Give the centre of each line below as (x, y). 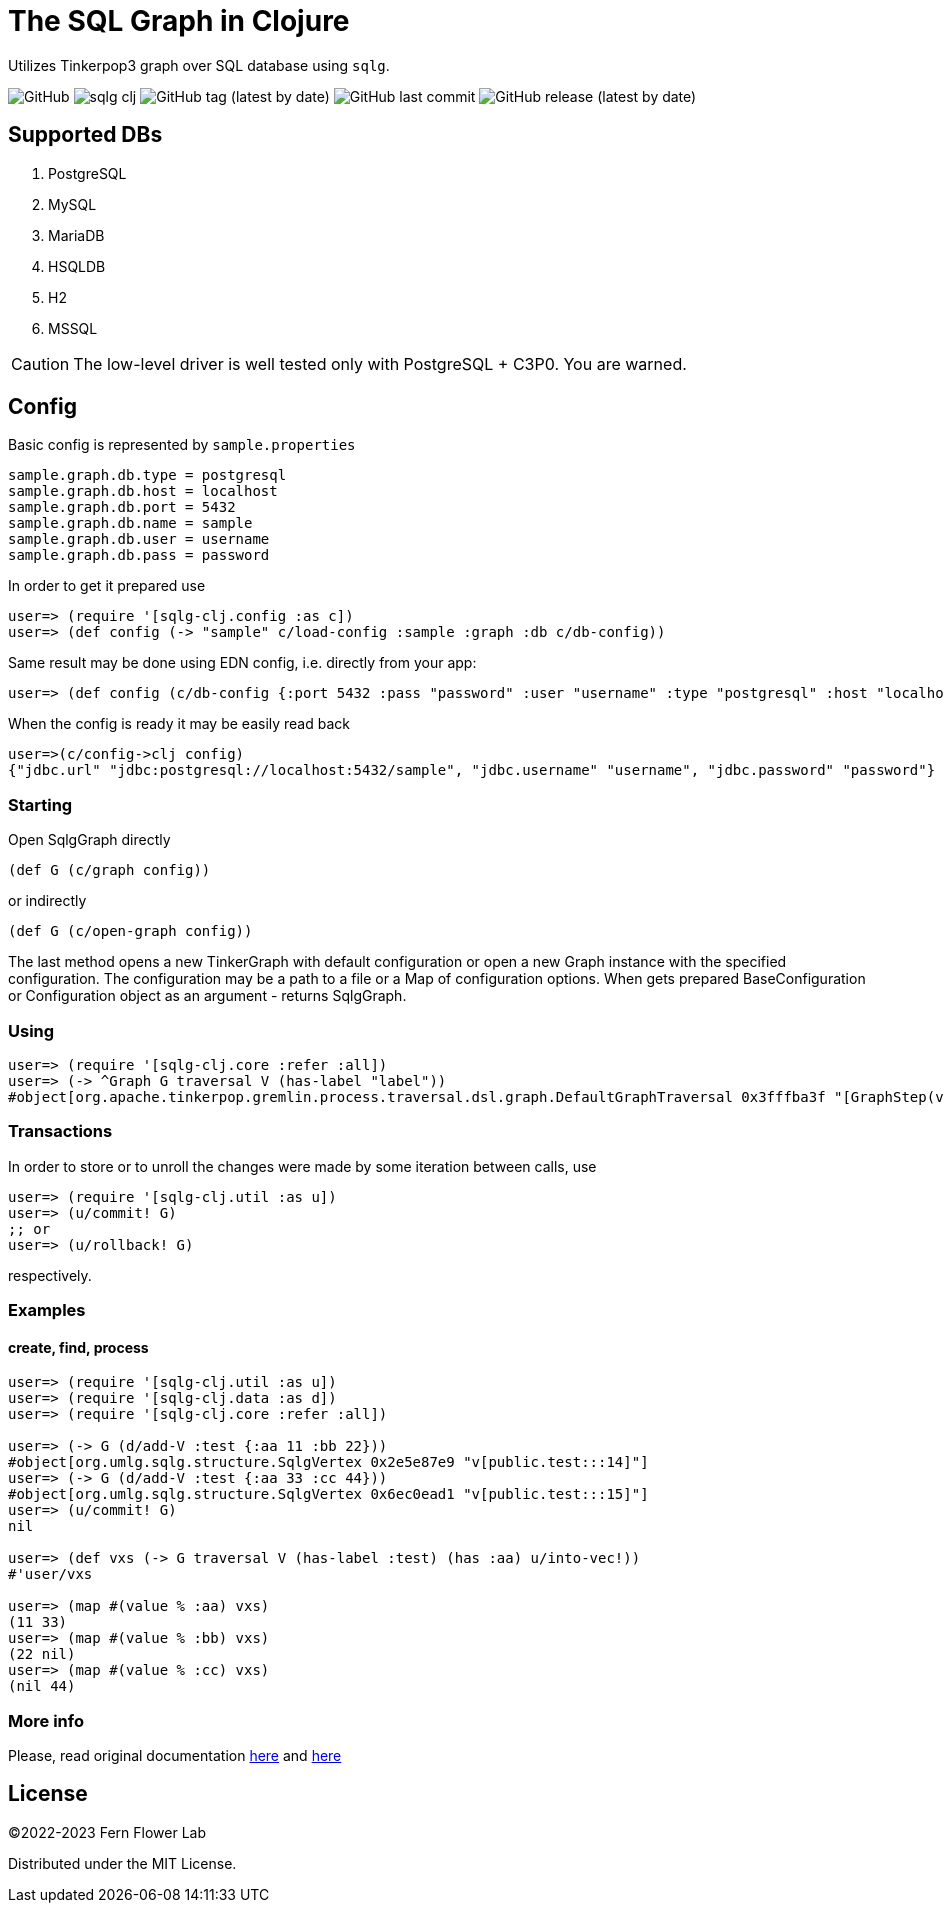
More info (46, 1720)
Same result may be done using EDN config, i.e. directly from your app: (242, 663)
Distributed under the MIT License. (122, 1863)
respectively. (50, 1275)
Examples (47, 1310)
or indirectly (47, 901)
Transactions (60, 1131)
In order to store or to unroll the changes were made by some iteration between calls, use (302, 1166)
